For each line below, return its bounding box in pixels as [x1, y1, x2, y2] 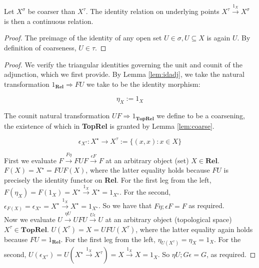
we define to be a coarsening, [156, 110, 245, 121]
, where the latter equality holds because [85, 165, 210, 175]
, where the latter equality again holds [135, 224, 253, 234]
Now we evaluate [4, 214, 55, 224]
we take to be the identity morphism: [86, 78, 200, 89]
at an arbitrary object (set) [105, 155, 189, 165]
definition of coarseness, [4, 42, 76, 52]
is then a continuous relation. [4, 15, 93, 26]
